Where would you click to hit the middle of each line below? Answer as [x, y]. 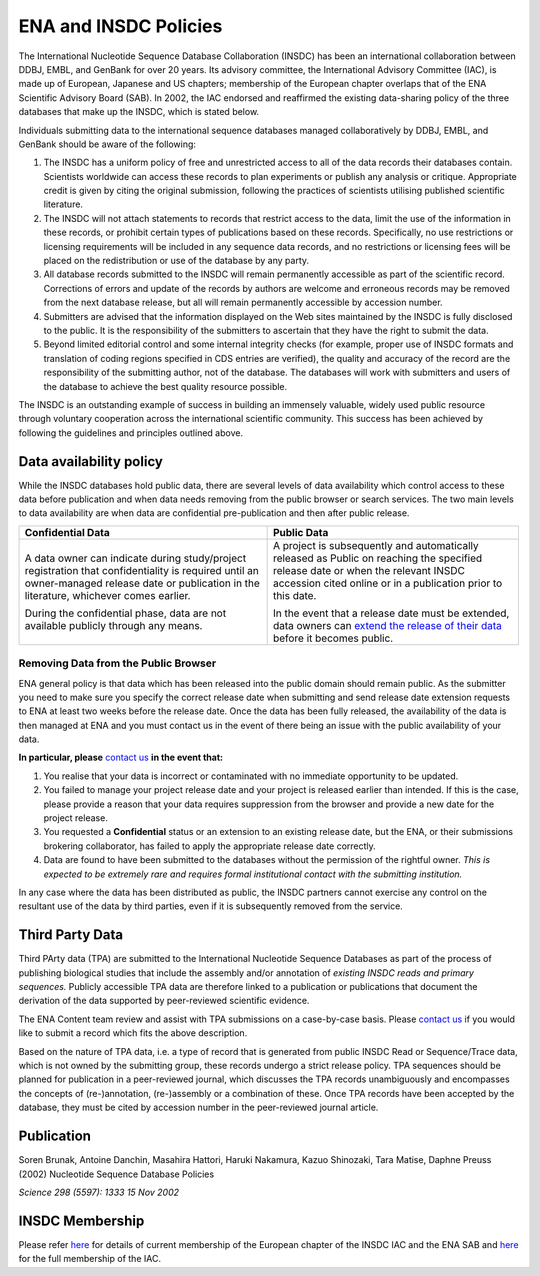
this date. [294, 595]
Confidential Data [67, 532]
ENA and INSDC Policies [120, 26]
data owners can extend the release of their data [387, 625]
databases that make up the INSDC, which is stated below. [139, 112]
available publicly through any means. [113, 625]
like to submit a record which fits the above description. [133, 1033]
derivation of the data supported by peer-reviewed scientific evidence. [164, 1001]
